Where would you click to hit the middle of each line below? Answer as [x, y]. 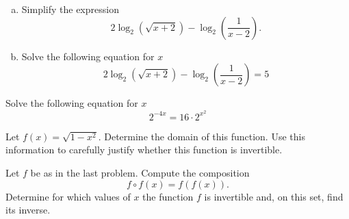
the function [168, 196]
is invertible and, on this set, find [274, 196]
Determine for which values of [68, 196]
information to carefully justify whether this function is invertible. [144, 150]
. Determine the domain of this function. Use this [202, 136]
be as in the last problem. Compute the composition [140, 173]
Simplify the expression [70, 9]
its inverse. [28, 210]
